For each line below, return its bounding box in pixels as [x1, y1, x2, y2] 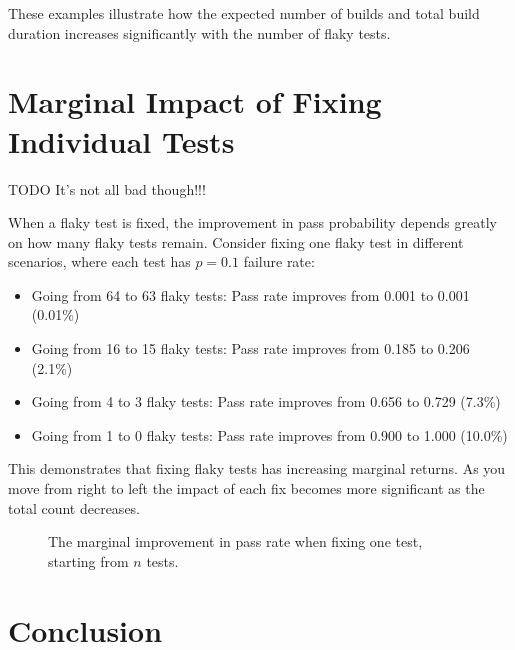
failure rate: [243, 251, 315, 272]
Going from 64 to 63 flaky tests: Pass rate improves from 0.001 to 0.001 [31, 284, 470, 305]
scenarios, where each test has [8, 251, 191, 272]
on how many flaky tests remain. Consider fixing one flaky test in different [8, 231, 464, 252]
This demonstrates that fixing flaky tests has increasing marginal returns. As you [8, 458, 506, 479]
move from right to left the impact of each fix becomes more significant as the [8, 478, 485, 499]
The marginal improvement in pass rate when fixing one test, [48, 531, 423, 552]
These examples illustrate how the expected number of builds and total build [8, 3, 480, 23]
